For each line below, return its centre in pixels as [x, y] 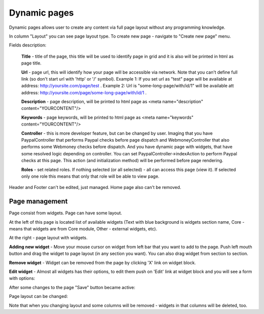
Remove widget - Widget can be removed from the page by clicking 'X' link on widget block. [102, 262]
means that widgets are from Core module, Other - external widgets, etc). [83, 229]
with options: [22, 278]
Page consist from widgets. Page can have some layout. [66, 213]
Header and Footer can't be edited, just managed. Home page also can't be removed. [95, 188]
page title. [31, 63]
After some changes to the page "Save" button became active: [72, 287]
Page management [38, 201]
